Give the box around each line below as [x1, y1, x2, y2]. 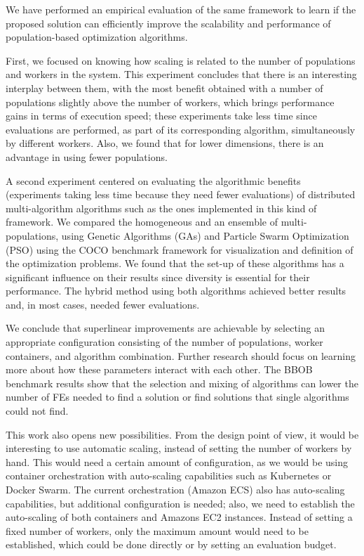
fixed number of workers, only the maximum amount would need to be [6, 523, 309, 538]
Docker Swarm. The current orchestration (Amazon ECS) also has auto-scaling [6, 482, 345, 496]
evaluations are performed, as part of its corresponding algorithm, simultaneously [6, 122, 356, 136]
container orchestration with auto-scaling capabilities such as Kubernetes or [6, 468, 332, 483]
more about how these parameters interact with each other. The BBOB [6, 362, 313, 377]
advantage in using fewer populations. [6, 149, 168, 164]
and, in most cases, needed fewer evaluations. [6, 297, 200, 311]
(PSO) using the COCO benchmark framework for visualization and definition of [6, 242, 353, 257]
